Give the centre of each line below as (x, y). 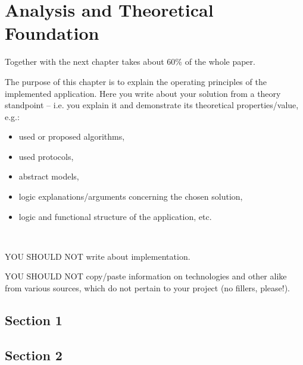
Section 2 (34, 355)
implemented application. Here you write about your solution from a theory (143, 93)
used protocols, (46, 156)
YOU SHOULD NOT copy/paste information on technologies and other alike (146, 276)
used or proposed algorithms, (72, 136)
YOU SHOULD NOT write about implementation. (98, 256)
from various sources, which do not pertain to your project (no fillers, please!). (148, 288)
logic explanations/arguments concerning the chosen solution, (131, 196)
